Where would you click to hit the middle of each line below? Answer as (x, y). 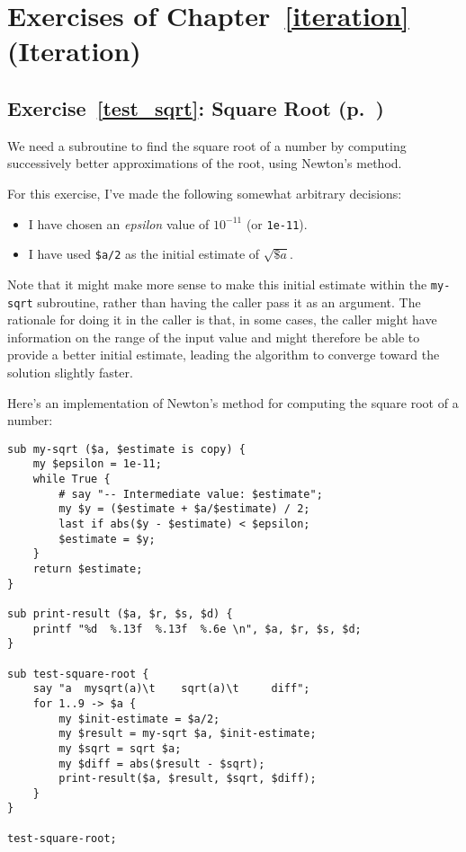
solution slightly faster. (70, 372)
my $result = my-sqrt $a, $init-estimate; (188, 734)
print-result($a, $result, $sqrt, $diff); (188, 779)
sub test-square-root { (78, 674)
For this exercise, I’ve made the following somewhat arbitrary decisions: (205, 193)
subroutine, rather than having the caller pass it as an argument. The (229, 302)
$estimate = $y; (107, 539)
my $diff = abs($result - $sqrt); (162, 763)
